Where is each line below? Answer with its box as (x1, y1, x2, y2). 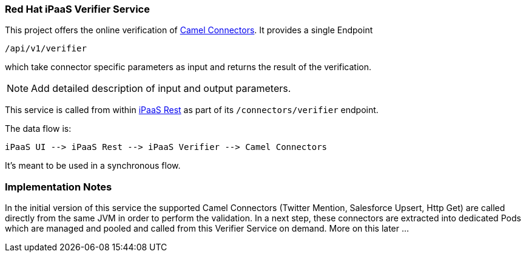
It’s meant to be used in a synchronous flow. (5, 160, 181, 171)
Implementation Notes (5, 180, 112, 193)
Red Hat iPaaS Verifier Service (5, 3, 150, 15)
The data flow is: (5, 123, 72, 134)
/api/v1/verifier (5, 44, 87, 54)
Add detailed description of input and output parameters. (31, 82, 291, 95)
